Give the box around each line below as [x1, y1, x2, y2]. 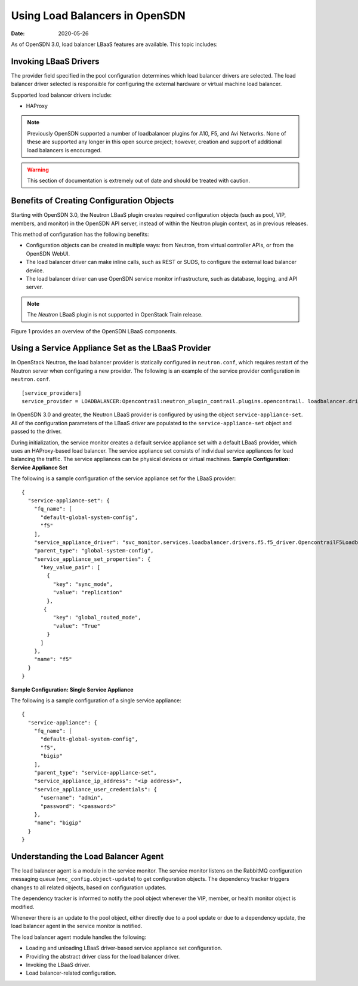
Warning [27, 166, 49, 173]
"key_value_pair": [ [40, 564, 101, 571]
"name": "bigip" [33, 819, 82, 827]
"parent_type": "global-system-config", [33, 547, 155, 554]
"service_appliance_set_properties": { [33, 555, 151, 563]
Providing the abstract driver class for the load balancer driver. [26, 953, 180, 960]
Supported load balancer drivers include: [11, 91, 112, 99]
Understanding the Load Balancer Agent [11, 851, 164, 861]
